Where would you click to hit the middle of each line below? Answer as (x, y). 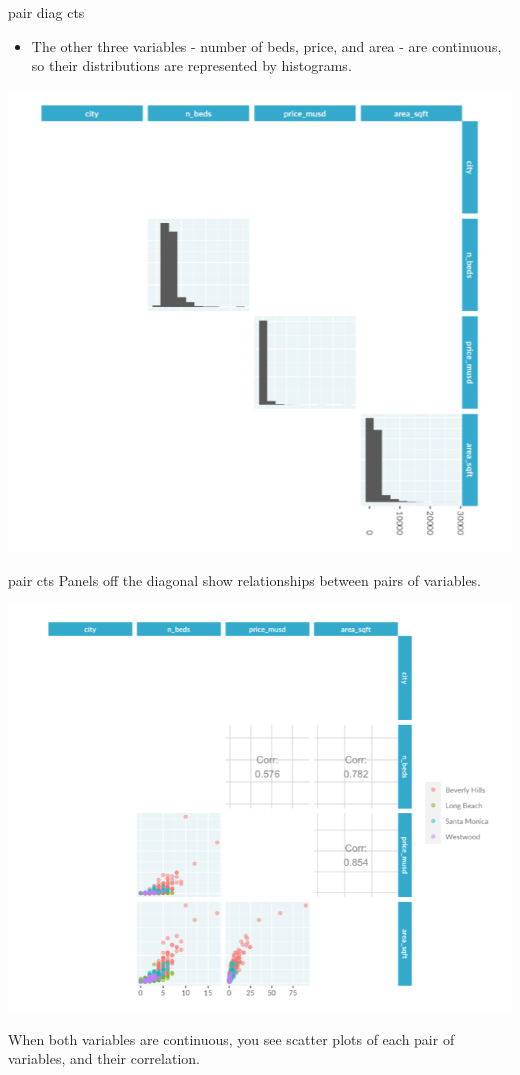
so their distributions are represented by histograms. (191, 65)
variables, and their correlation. (104, 1058)
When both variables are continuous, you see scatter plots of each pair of (231, 1038)
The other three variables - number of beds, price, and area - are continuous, (266, 45)
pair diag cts (46, 12)
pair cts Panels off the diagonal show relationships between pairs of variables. (245, 579)
